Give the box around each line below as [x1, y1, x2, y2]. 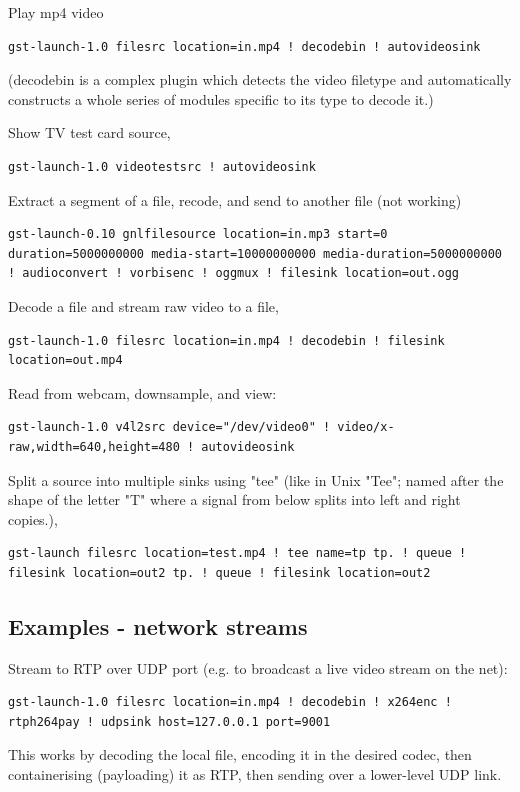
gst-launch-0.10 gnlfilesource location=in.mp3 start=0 [8, 227, 388, 242]
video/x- [337, 420, 395, 435]
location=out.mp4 [8, 353, 123, 368]
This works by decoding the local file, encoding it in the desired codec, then [8, 744, 472, 765]
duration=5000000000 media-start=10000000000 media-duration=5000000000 [8, 246, 502, 261]
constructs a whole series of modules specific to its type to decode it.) [8, 88, 434, 109]
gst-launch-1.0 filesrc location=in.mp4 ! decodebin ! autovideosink [8, 39, 481, 54]
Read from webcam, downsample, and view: [8, 382, 277, 403]
